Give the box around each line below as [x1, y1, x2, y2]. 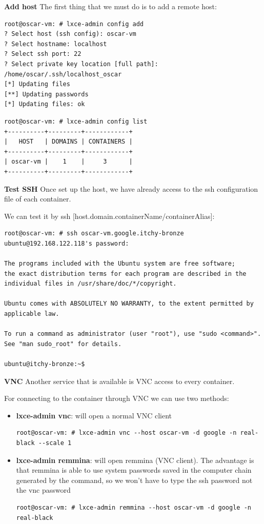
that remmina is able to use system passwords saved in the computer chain [16, 465, 252, 475]
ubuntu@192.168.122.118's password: [4, 239, 129, 247]
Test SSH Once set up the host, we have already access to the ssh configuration [4, 183, 258, 194]
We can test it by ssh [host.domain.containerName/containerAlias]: [4, 210, 215, 221]
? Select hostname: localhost [4, 40, 107, 48]
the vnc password [16, 485, 71, 495]
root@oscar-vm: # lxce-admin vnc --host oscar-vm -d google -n [16, 429, 237, 437]
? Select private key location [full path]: [4, 60, 158, 68]
